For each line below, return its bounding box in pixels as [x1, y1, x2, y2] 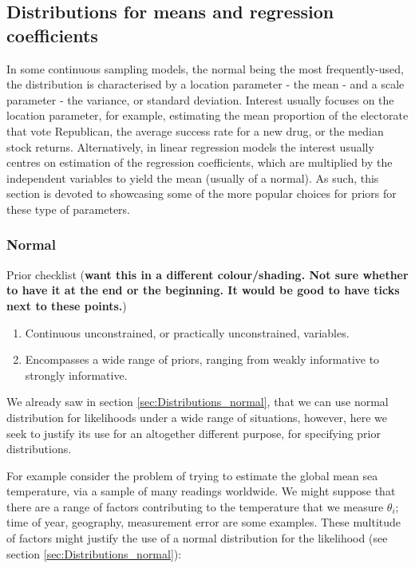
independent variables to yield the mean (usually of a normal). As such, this [6, 169, 379, 186]
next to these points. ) [6, 297, 127, 314]
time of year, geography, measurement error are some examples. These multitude [6, 514, 401, 531]
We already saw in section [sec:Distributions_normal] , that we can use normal [6, 393, 389, 410]
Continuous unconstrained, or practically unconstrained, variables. [25, 324, 350, 341]
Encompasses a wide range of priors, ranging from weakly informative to [25, 351, 380, 368]
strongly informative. [25, 366, 128, 383]
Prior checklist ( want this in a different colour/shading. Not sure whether [6, 266, 409, 282]
